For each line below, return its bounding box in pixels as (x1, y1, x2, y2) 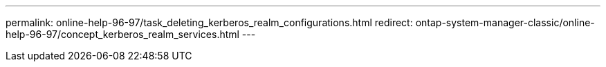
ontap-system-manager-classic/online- (415, 17, 595, 28)
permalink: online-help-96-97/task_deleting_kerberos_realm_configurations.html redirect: (6, 17, 413, 28)
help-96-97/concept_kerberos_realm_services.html (6, 28, 239, 40)
